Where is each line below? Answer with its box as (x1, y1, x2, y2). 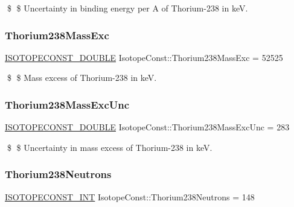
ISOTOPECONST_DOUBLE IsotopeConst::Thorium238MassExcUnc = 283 (5, 121, 290, 133)
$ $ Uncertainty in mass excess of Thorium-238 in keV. (7, 141, 213, 153)
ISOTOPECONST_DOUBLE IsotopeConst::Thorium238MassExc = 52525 (5, 51, 283, 63)
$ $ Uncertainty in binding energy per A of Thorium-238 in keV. (7, 2, 248, 14)
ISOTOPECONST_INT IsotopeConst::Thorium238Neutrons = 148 (5, 190, 255, 203)
